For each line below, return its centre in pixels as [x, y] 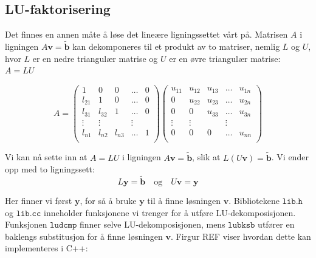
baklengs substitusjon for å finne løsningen [84, 236]
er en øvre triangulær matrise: [225, 58]
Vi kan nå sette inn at [46, 157]
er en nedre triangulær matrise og [95, 58]
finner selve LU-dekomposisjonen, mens [152, 224]
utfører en [276, 224]
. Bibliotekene [254, 201]
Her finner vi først [39, 201]
